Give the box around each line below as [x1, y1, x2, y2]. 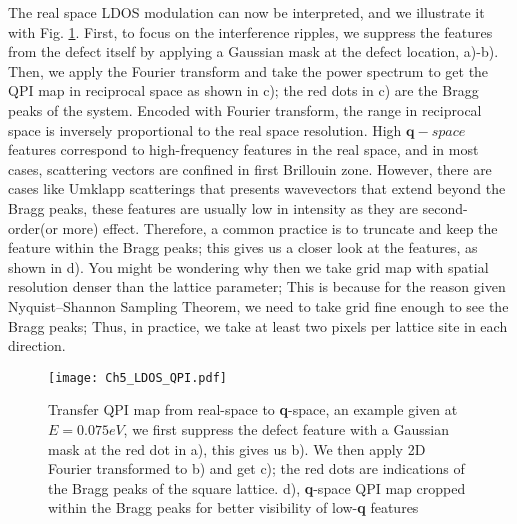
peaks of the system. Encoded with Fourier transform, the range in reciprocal [8, 99, 482, 120]
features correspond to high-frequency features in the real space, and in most [8, 139, 479, 160]
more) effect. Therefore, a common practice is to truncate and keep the [62, 217, 498, 238]
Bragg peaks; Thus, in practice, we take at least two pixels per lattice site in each [8, 315, 508, 336]
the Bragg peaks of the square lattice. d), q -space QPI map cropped [48, 477, 466, 498]
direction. [8, 335, 66, 356]
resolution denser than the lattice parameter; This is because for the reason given [8, 276, 506, 297]
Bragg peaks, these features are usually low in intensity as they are [8, 197, 418, 218]
